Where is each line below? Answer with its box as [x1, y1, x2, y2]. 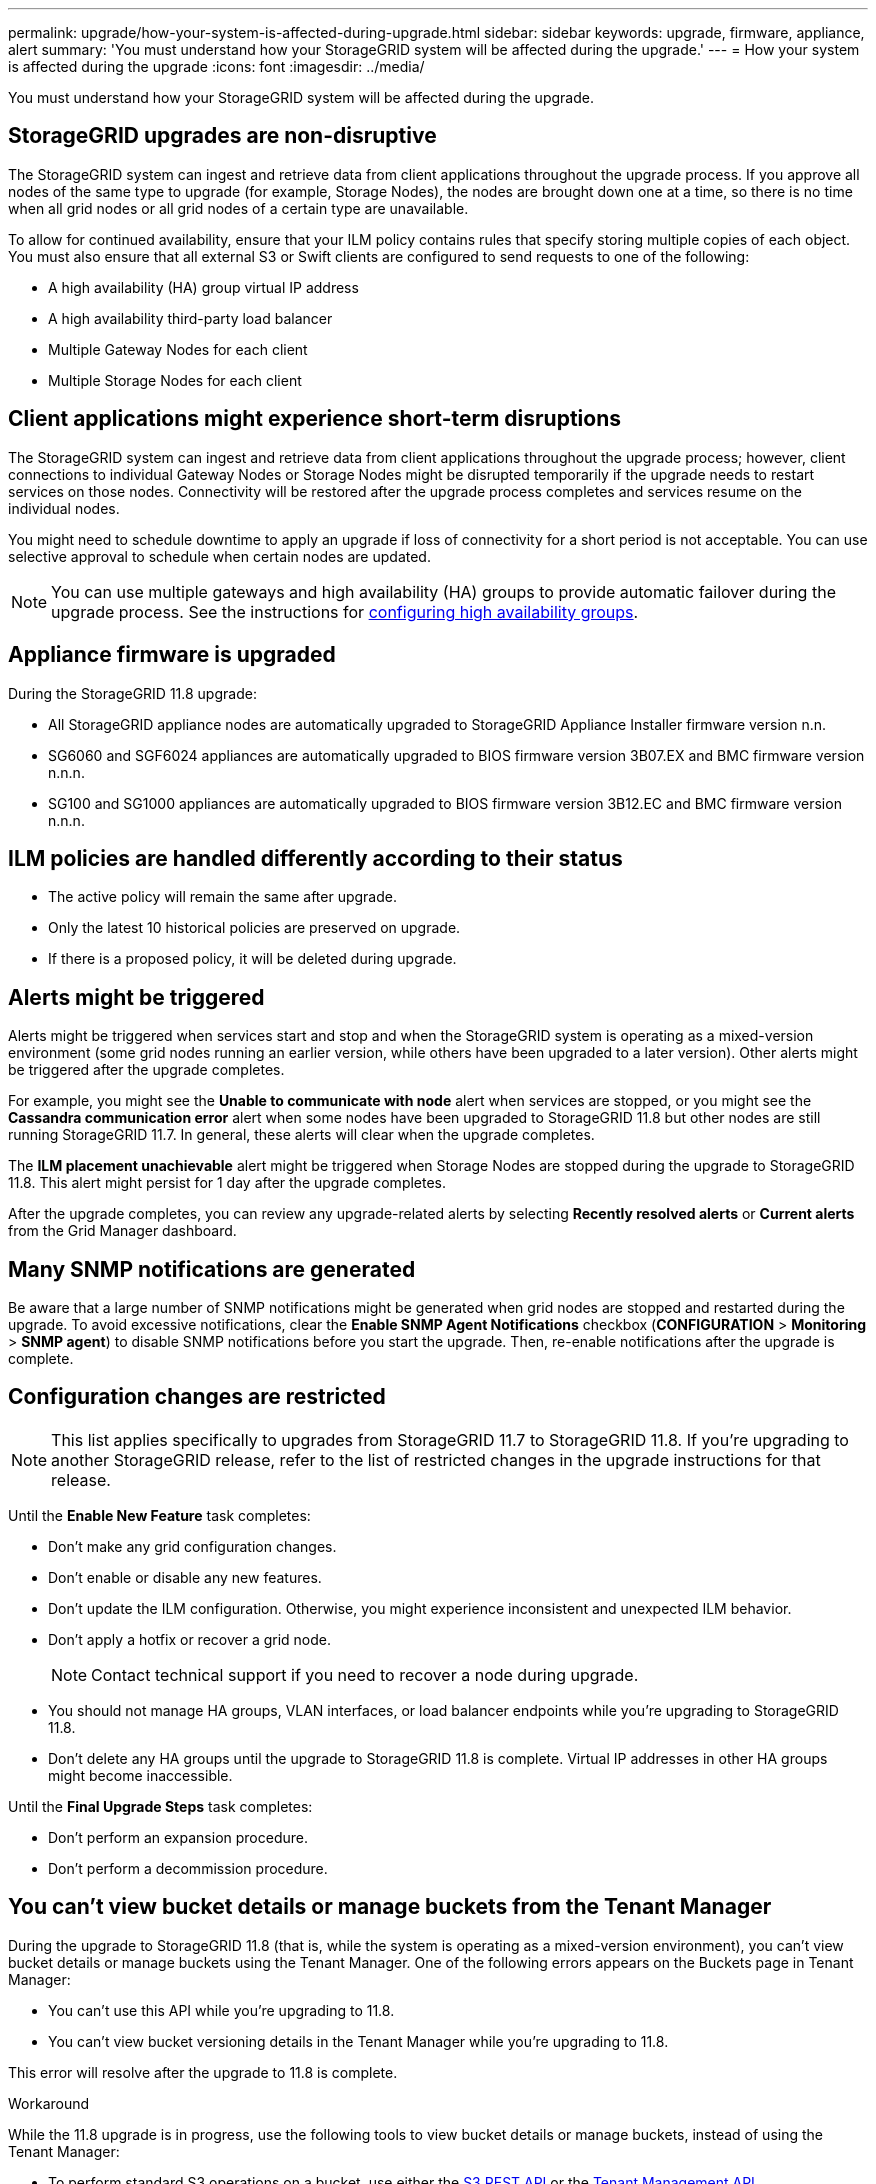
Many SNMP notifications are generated [8, 1256, 416, 1282]
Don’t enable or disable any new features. [48, 1568, 322, 1586]
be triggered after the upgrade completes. [8, 1061, 285, 1079]
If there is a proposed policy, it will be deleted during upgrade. [48, 950, 457, 968]
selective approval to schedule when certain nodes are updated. [8, 547, 431, 565]
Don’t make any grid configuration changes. [48, 1537, 337, 1555]
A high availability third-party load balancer [48, 309, 333, 327]
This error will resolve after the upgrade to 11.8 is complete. [8, 2063, 398, 2081]
